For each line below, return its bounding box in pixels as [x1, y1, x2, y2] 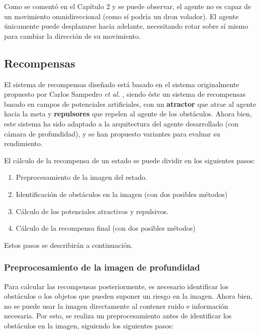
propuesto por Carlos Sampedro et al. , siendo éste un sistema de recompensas [4, 89, 246, 99]
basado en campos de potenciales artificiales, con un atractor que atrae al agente [4, 98, 256, 109]
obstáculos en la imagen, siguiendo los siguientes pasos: [4, 320, 174, 330]
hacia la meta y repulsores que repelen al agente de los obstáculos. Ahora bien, [4, 108, 252, 119]
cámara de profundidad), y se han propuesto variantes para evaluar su [4, 128, 220, 139]
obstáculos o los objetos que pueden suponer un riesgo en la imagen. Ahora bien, [4, 291, 253, 301]
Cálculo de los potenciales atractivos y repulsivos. [16, 206, 168, 216]
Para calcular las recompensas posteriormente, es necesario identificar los [4, 281, 229, 291]
